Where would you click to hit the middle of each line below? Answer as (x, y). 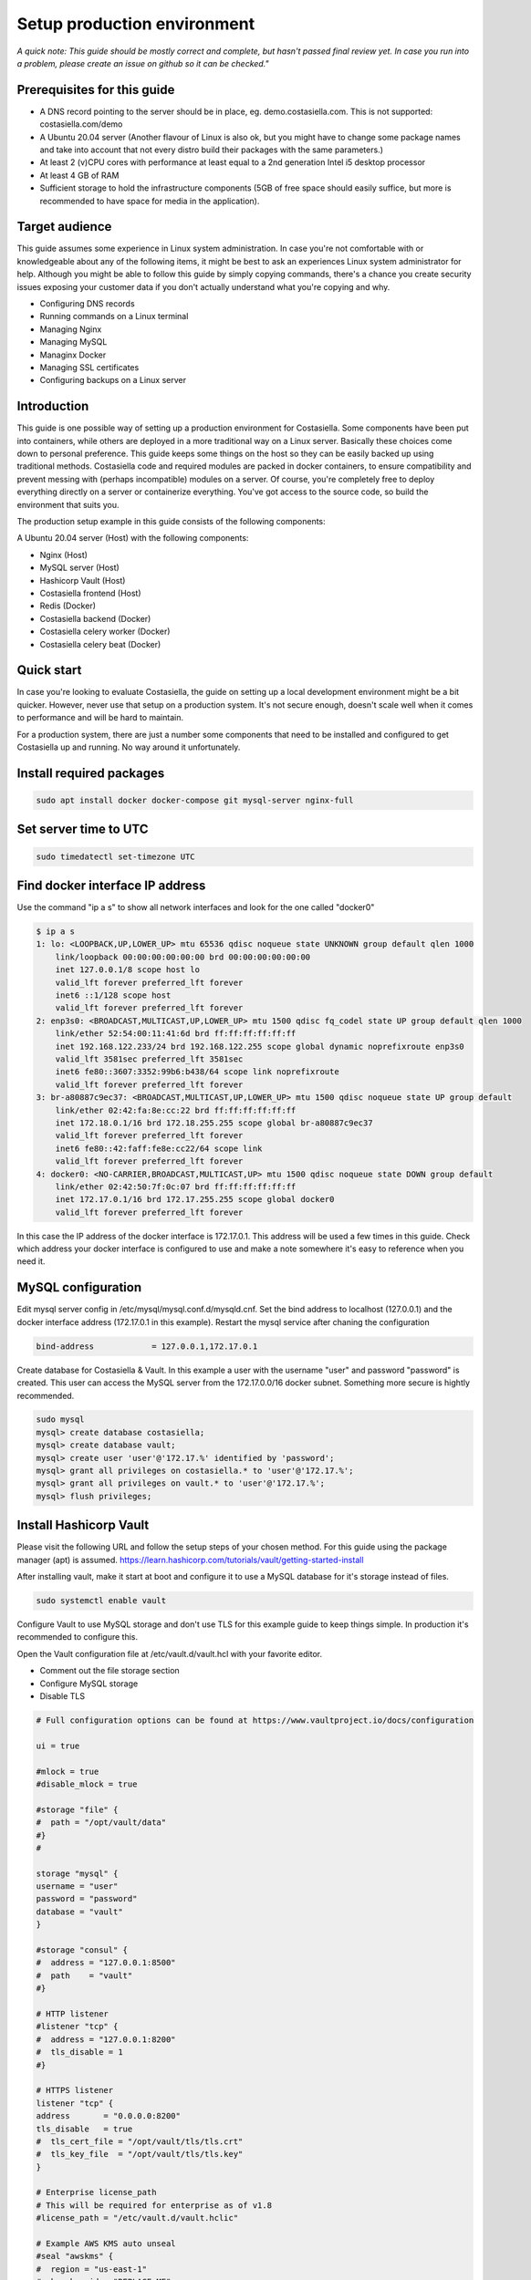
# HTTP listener (73, 2014)
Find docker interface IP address (111, 886)
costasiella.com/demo (81, 124)
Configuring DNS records (88, 304)
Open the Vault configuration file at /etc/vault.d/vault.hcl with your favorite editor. (170, 1653)
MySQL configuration (79, 1287)
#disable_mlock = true (87, 1784)
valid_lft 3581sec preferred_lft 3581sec (149, 1059)
